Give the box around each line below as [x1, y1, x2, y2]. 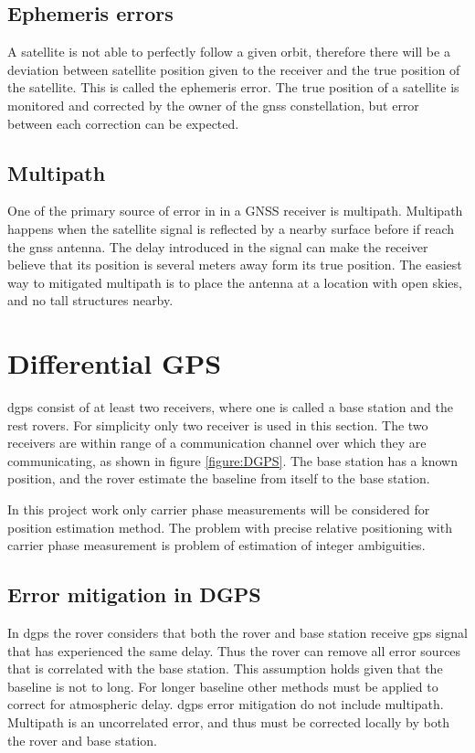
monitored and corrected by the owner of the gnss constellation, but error [7, 95, 419, 114]
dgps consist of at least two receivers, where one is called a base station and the [7, 398, 453, 417]
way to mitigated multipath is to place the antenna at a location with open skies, [7, 272, 462, 292]
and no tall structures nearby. [7, 291, 174, 310]
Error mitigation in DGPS [7, 580, 261, 609]
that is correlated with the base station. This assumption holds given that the [7, 659, 443, 678]
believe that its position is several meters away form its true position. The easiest [7, 255, 462, 274]
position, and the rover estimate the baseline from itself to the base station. [7, 469, 430, 488]
